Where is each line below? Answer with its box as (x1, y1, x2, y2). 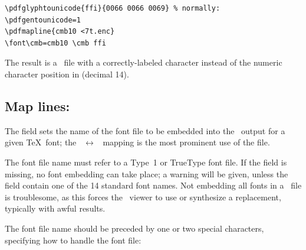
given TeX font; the (5, 136, 77, 148)
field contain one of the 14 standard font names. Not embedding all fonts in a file (5, 179, 302, 191)
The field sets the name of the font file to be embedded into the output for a (5, 124, 285, 137)
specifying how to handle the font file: (5, 233, 142, 246)
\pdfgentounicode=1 (5, 15, 81, 24)
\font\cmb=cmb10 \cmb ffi (5, 38, 106, 47)
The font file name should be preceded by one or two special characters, (5, 222, 264, 234)
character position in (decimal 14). (5, 67, 129, 80)
